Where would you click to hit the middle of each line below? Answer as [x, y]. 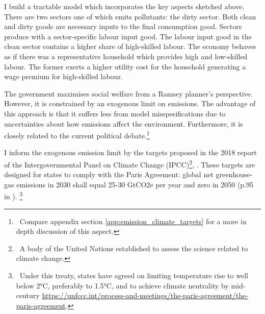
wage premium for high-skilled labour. [63, 76]
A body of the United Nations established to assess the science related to [134, 248]
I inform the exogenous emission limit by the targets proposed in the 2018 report [130, 152]
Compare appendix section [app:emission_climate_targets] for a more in [133, 221]
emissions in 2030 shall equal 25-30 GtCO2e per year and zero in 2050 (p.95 [135, 184]
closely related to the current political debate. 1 [77, 135]
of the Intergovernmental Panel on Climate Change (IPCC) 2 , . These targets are [130, 163]
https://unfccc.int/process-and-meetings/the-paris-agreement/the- [145, 295]
